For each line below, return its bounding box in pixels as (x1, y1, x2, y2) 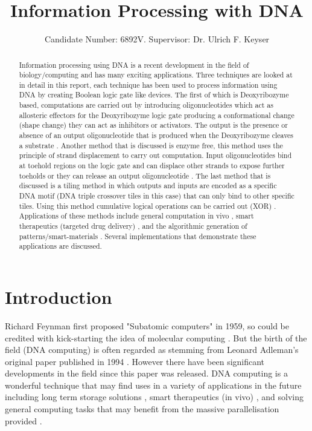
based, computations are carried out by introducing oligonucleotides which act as (19, 100, 273, 110)
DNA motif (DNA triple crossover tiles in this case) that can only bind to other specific (19, 191, 294, 201)
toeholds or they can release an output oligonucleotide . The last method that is (19, 170, 271, 180)
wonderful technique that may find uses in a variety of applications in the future (5, 378, 302, 391)
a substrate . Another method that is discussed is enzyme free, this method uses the (19, 140, 283, 150)
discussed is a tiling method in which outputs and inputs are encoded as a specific (19, 180, 277, 191)
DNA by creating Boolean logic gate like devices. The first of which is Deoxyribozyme (19, 90, 289, 100)
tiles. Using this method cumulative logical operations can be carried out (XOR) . (19, 200, 276, 211)
